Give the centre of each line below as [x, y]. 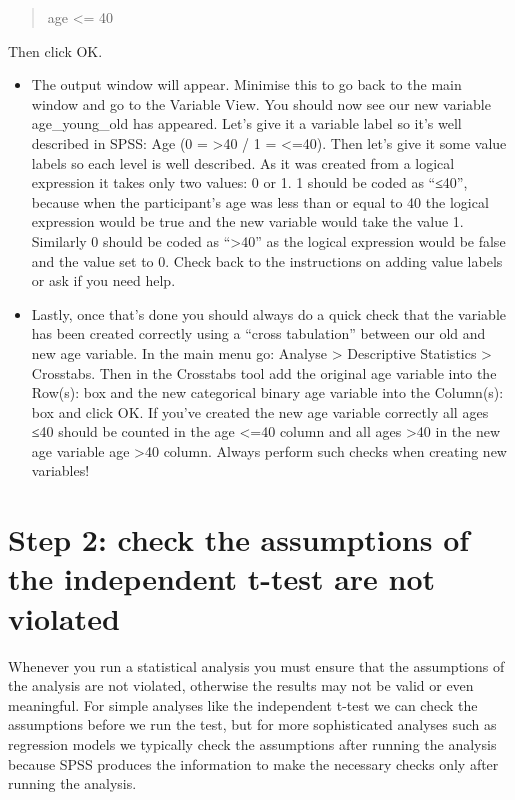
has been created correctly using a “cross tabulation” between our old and [258, 333]
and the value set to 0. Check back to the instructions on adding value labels [267, 260]
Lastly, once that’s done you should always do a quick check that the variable [268, 313]
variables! [60, 470]
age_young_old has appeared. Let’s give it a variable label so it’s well [246, 123]
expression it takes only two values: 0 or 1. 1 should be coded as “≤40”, [249, 182]
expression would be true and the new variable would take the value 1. [247, 221]
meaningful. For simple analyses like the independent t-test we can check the [243, 704]
